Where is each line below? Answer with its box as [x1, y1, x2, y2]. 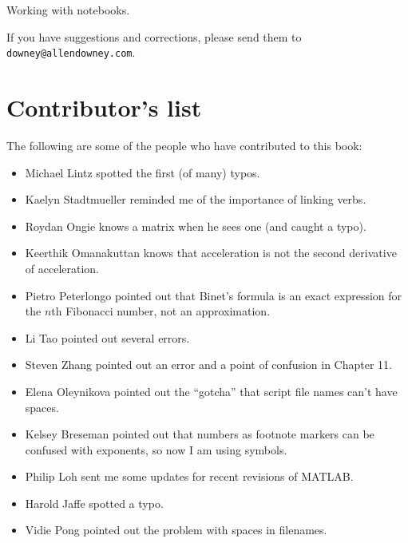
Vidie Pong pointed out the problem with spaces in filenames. [25, 521, 327, 538]
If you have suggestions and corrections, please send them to [6, 28, 302, 45]
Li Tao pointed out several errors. [25, 329, 190, 346]
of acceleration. [25, 260, 100, 276]
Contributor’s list [6, 91, 202, 124]
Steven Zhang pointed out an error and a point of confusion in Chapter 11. [25, 356, 392, 373]
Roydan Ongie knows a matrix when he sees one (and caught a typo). [25, 217, 366, 234]
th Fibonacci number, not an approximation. [51, 303, 271, 319]
